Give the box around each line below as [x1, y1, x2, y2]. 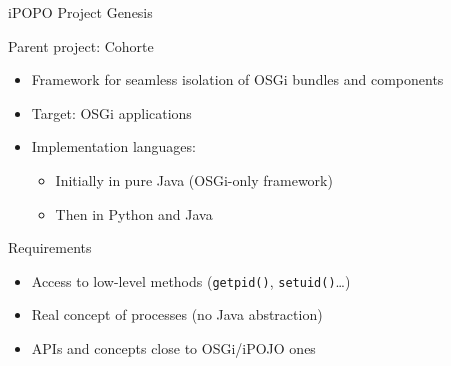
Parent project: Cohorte [8, 35, 154, 56]
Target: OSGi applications [31, 102, 192, 123]
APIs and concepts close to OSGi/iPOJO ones [31, 338, 316, 358]
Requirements [8, 237, 92, 258]
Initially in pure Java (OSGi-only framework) [55, 169, 333, 190]
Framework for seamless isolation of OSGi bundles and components [31, 69, 444, 90]
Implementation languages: [31, 136, 196, 157]
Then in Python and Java [55, 203, 213, 224]
